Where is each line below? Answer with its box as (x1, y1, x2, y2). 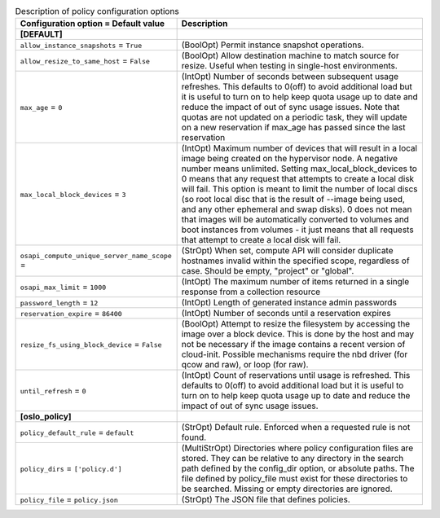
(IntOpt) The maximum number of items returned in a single (181, 276, 410, 288)
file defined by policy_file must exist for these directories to (181, 473, 408, 485)
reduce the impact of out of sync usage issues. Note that (181, 102, 400, 113)
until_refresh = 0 (20, 385, 86, 397)
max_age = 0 (20, 102, 63, 113)
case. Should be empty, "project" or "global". (181, 266, 354, 277)
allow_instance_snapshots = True (20, 39, 143, 50)
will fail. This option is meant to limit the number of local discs (181, 183, 418, 195)
